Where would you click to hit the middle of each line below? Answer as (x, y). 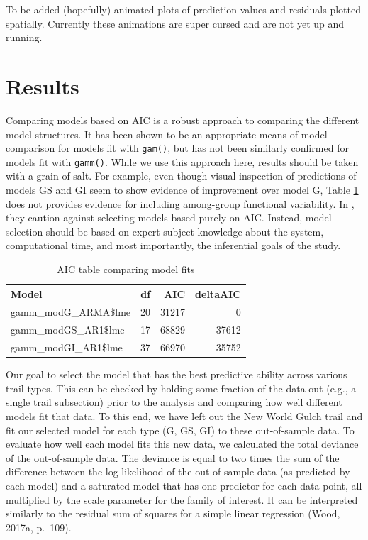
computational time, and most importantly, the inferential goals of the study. (173, 245)
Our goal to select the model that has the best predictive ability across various (177, 374)
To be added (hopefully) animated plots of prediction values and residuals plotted (183, 9)
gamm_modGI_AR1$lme (67, 347)
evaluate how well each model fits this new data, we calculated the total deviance (182, 444)
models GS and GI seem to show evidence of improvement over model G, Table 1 (182, 189)
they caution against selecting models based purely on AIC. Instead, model (169, 217)
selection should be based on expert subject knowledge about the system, (165, 231)
